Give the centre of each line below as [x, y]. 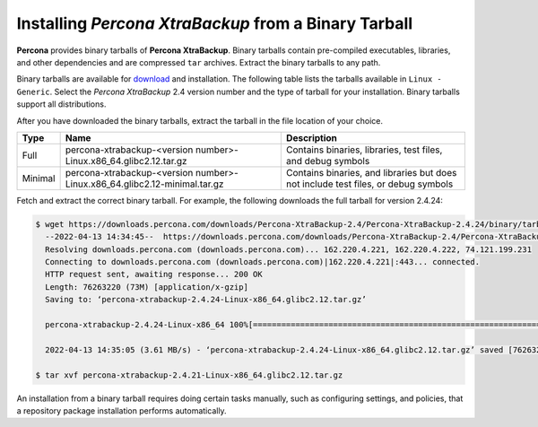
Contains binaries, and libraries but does [371, 172]
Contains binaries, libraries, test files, [364, 150]
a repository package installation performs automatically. [122, 410]
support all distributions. [61, 104]
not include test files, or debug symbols [369, 184]
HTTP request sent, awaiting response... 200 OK [154, 274]
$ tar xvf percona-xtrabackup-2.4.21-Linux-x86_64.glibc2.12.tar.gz [189, 375]
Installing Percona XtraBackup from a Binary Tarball [214, 23]
